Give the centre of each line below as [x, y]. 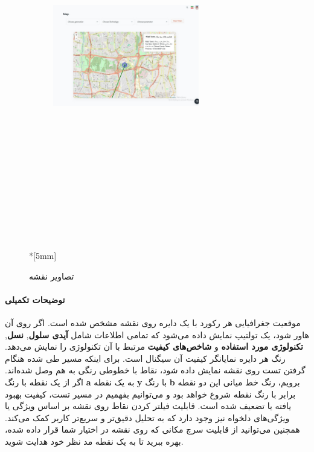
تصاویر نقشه [52, 276]
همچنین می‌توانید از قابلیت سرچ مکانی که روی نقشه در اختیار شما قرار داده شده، [152, 429]
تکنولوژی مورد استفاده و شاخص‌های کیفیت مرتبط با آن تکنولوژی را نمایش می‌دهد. [154, 346]
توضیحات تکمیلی [35, 299]
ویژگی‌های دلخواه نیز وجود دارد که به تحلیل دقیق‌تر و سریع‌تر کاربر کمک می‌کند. [147, 417]
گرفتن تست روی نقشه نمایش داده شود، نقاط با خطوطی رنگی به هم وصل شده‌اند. [155, 370]
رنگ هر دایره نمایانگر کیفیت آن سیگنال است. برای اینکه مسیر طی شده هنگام [145, 358]
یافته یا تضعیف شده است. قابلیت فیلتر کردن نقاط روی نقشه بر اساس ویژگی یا [148, 406]
